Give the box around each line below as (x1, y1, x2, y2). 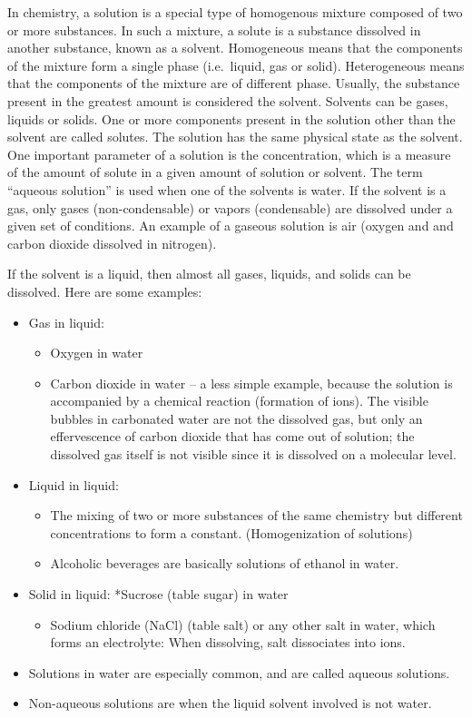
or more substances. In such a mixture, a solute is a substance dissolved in (7, 20, 421, 39)
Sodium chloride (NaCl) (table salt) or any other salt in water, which (50, 615, 436, 634)
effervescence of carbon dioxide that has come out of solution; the (50, 427, 415, 446)
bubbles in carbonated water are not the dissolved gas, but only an (50, 408, 423, 428)
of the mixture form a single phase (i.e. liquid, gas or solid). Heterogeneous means (7, 55, 465, 74)
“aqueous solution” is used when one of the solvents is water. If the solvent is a (7, 180, 447, 199)
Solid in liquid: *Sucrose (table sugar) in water (28, 585, 289, 604)
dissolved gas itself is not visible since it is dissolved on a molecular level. (50, 445, 457, 464)
